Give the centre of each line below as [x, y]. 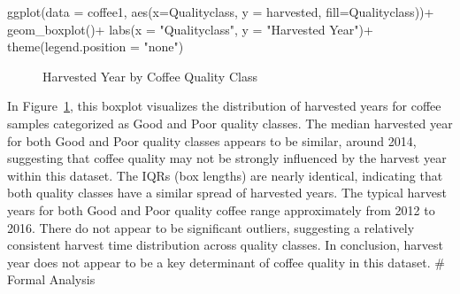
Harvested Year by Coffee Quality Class [150, 76]
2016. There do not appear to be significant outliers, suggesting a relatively [211, 227]
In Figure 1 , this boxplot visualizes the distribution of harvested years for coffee [224, 106]
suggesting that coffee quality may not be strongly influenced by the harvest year [227, 158]
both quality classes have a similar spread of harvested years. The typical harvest [227, 193]
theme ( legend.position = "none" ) [96, 46]
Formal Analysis [51, 279]
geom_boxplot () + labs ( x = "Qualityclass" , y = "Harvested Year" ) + [190, 29]
